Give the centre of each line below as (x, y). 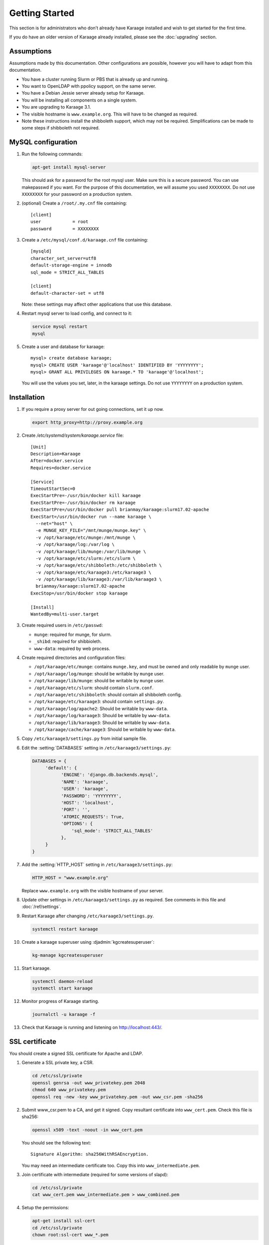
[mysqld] (41, 251)
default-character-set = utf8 (67, 293)
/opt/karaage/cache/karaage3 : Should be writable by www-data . (105, 729)
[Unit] (39, 447)
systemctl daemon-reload (63, 981)
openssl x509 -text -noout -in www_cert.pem (87, 1130)
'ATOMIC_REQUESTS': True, (93, 816)
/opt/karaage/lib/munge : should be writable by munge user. (99, 681)
